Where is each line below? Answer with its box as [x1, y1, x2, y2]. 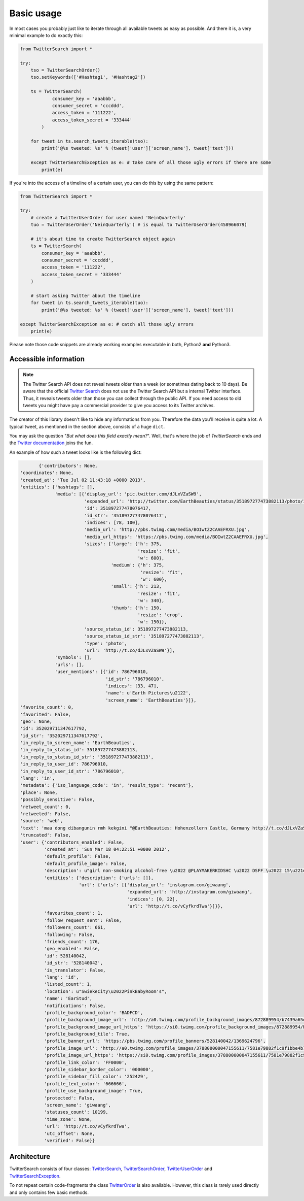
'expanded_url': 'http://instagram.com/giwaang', [127, 889, 253, 895]
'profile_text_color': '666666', [44, 1081, 127, 1086]
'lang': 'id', [44, 974, 80, 980]
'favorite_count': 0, [20, 705, 74, 710]
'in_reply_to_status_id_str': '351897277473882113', [20, 754, 154, 760]
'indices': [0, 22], [127, 896, 178, 902]
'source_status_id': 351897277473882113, [84, 626, 188, 632]
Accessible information [9, 354, 85, 363]
